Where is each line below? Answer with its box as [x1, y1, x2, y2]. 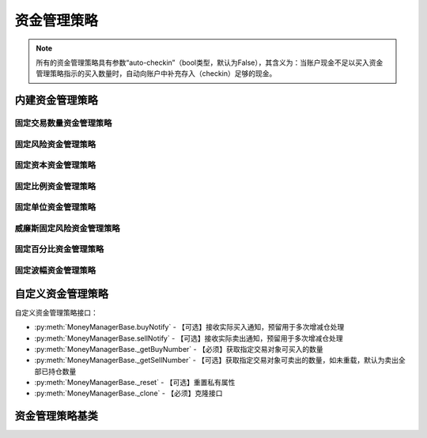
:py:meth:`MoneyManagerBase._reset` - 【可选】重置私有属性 [34, 378, 236, 387]
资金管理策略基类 [14, 410, 98, 423]
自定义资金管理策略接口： [14, 308, 98, 317]
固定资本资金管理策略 [14, 160, 96, 171]
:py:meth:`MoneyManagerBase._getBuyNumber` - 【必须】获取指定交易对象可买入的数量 [34, 344, 323, 353]
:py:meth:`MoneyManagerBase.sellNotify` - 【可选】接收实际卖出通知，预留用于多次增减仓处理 [34, 333, 343, 343]
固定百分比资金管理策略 [14, 244, 104, 255]
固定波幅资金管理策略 [14, 265, 96, 276]
